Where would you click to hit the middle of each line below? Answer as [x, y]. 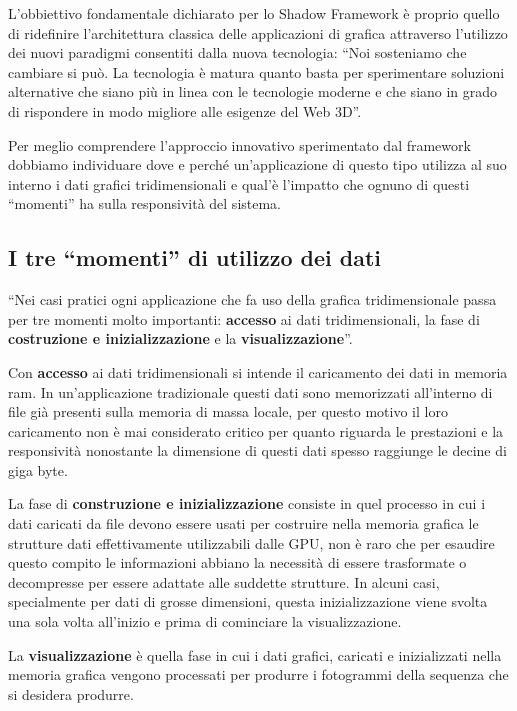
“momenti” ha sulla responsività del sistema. [145, 203]
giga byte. [38, 469]
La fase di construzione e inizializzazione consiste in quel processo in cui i [247, 503]
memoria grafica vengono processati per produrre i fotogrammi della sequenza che [258, 674]
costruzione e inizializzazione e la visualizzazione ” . [180, 338]
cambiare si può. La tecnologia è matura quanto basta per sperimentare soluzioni [256, 71]
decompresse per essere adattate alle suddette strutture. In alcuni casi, [224, 581]
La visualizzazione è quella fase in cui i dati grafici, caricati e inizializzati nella [255, 654]
